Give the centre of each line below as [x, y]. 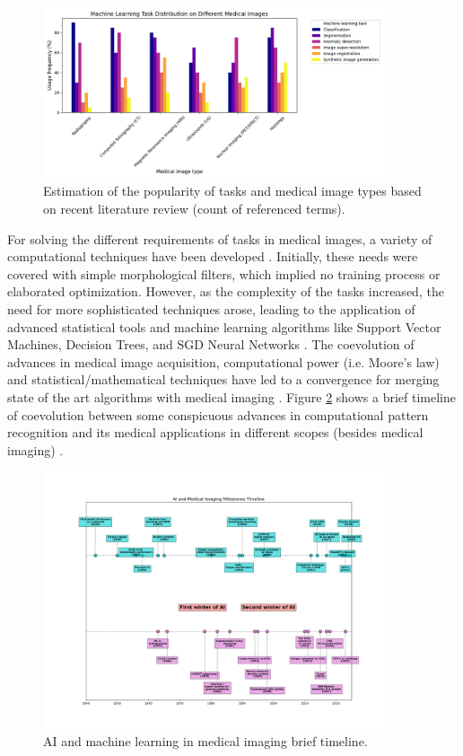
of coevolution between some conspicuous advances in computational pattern [218, 414]
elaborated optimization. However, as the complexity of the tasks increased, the [226, 291]
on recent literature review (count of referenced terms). [194, 208]
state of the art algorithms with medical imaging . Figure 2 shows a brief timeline [231, 396]
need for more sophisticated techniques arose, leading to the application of [211, 308]
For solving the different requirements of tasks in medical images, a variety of [220, 238]
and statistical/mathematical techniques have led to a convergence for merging [223, 379]
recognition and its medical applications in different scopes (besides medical [215, 432]
